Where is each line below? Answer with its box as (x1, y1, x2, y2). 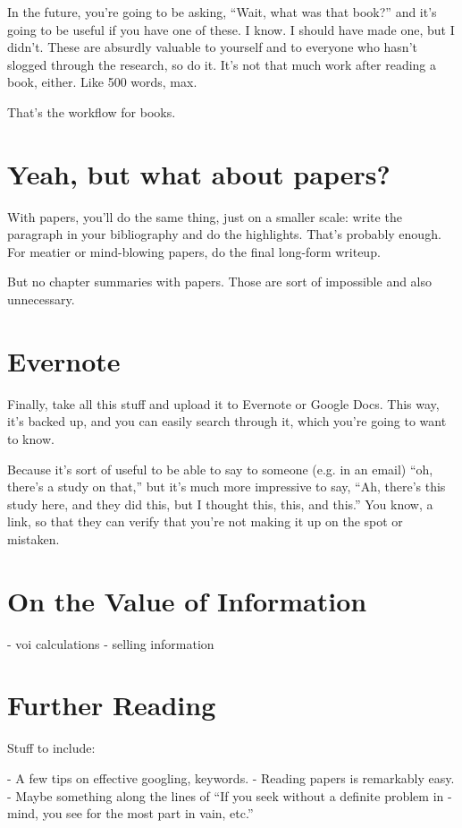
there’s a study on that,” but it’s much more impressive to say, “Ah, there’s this (7, 477, 446, 496)
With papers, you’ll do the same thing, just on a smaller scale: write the (7, 207, 402, 226)
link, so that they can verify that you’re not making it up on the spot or (7, 512, 403, 531)
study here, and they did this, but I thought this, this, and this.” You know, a (7, 494, 433, 513)
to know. (7, 429, 55, 448)
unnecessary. (7, 290, 75, 309)
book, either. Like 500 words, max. (7, 73, 197, 91)
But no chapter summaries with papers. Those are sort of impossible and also (7, 272, 433, 291)
